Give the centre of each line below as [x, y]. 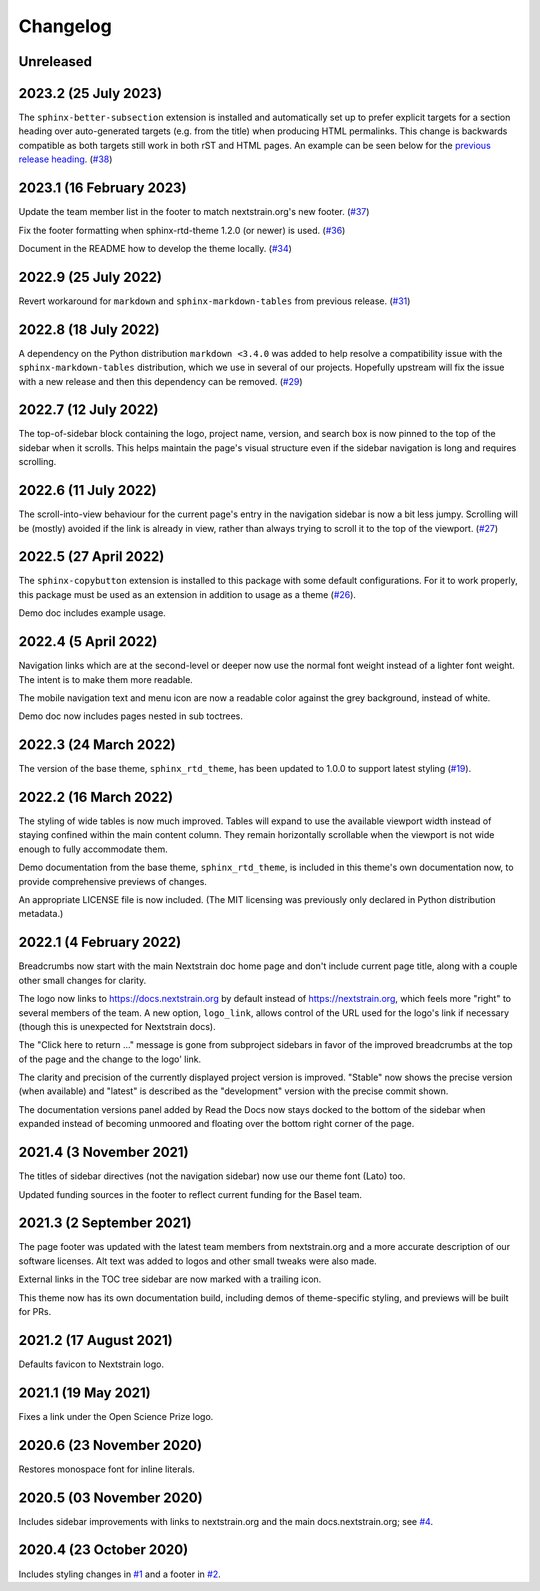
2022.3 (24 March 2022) [97, 745]
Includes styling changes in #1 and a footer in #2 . [119, 1574]
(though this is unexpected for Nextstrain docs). [117, 1026]
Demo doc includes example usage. [92, 613]
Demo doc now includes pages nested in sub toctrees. [131, 716]
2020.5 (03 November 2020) [111, 1497]
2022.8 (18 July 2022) [89, 329]
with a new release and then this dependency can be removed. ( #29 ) [161, 381]
